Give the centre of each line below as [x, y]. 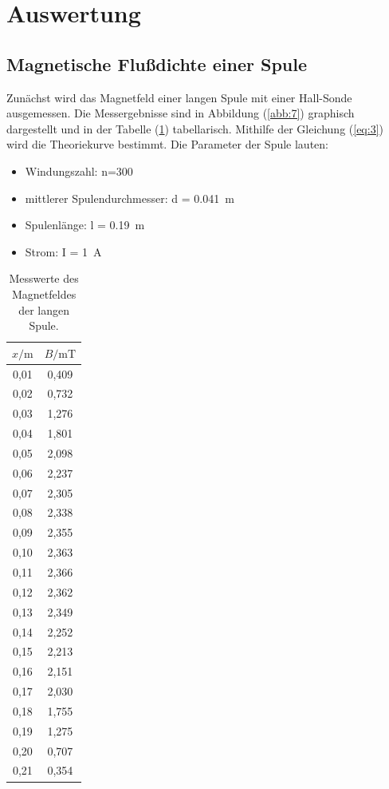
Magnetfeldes [44, 293]
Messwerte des [44, 278]
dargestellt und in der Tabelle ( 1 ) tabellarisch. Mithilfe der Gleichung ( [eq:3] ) [195, 128]
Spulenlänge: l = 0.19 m [85, 225]
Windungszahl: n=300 [79, 170]
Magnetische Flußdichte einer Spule [157, 63]
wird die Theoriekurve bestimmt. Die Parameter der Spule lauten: [167, 144]
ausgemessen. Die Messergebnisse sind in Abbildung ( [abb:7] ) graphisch [181, 113]
